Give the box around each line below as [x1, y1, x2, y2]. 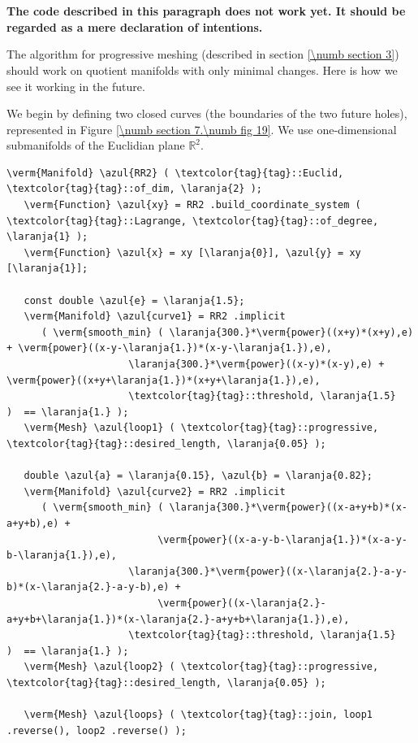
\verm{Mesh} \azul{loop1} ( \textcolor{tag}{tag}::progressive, [24, 422, 379, 434]
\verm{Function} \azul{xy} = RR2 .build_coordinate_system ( [24, 199, 361, 211]
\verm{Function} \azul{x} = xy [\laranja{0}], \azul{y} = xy [24, 246, 361, 259]
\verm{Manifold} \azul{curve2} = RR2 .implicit [24, 485, 286, 498]
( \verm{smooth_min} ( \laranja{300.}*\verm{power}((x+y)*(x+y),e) [41, 326, 414, 338]
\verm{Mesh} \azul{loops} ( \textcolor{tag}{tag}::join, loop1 [24, 709, 373, 721]
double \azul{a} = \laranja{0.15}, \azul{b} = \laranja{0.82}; [24, 470, 373, 482]
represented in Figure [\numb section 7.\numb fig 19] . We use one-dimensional [6, 120, 397, 137]
